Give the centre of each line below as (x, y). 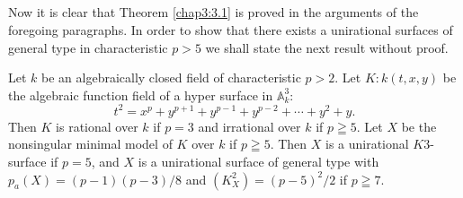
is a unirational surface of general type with (258, 162)
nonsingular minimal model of (90, 144)
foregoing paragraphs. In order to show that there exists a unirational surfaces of (231, 29)
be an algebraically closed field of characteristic (171, 77)
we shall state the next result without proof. (327, 47)
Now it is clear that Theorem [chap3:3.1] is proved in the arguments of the (214, 12)
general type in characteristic (88, 47)
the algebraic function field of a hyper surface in (141, 95)
